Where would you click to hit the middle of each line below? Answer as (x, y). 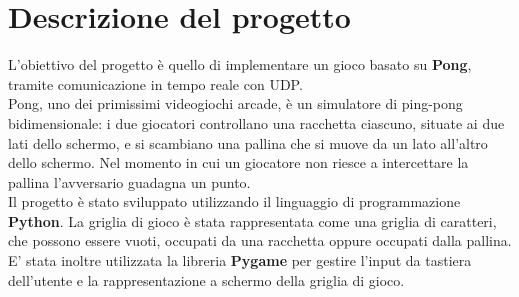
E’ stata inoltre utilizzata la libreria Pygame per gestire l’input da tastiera (240, 260)
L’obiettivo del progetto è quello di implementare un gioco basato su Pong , (240, 64)
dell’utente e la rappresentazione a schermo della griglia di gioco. (206, 279)
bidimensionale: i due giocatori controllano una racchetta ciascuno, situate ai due (256, 122)
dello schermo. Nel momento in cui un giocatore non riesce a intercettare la (238, 162)
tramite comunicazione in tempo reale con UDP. (155, 83)
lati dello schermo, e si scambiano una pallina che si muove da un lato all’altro (248, 142)
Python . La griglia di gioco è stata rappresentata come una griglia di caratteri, (252, 220)
